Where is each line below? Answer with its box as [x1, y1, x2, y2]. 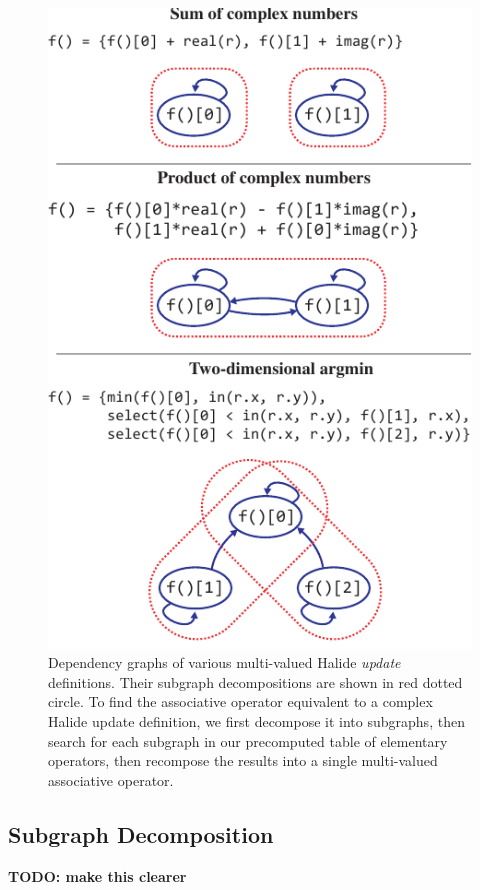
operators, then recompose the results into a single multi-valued [48, 750, 438, 771]
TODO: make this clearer [8, 865, 187, 886]
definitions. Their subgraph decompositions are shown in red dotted [48, 671, 463, 692]
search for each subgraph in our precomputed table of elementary [48, 730, 448, 751]
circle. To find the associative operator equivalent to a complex [48, 691, 433, 712]
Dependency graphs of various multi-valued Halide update [48, 652, 401, 673]
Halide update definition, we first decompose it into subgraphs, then [48, 710, 465, 731]
